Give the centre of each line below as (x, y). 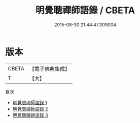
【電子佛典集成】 (49, 69)
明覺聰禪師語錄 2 (30, 109)
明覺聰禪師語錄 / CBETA (85, 10)
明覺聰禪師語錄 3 (30, 115)
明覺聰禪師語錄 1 (30, 102)
